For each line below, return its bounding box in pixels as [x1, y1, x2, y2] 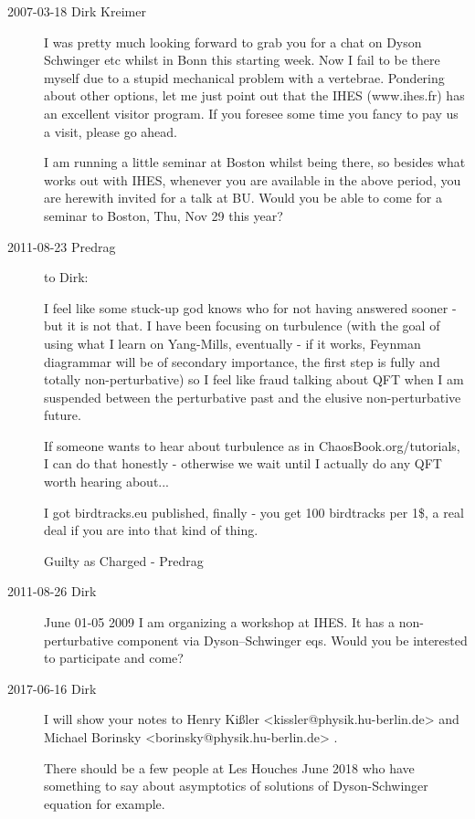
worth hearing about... [44, 472, 170, 491]
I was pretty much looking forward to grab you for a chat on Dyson [44, 32, 422, 51]
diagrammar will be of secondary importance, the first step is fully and [44, 352, 440, 371]
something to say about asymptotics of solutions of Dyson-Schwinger [44, 776, 428, 795]
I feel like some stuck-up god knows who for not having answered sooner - [44, 298, 457, 317]
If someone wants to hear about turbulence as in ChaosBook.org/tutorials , [44, 436, 460, 455]
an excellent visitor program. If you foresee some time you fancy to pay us [44, 103, 459, 122]
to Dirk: [44, 268, 89, 287]
